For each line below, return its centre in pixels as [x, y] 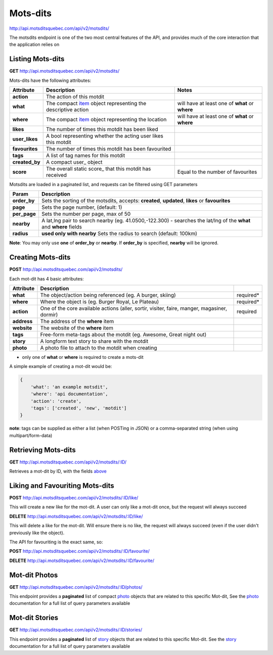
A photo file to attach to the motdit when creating [99, 348]
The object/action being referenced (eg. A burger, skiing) [108, 295]
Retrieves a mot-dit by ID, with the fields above [58, 471]
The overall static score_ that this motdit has [98, 169]
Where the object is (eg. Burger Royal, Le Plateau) [100, 302]
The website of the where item [77, 328]
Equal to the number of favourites [217, 172]
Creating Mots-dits [40, 258]
